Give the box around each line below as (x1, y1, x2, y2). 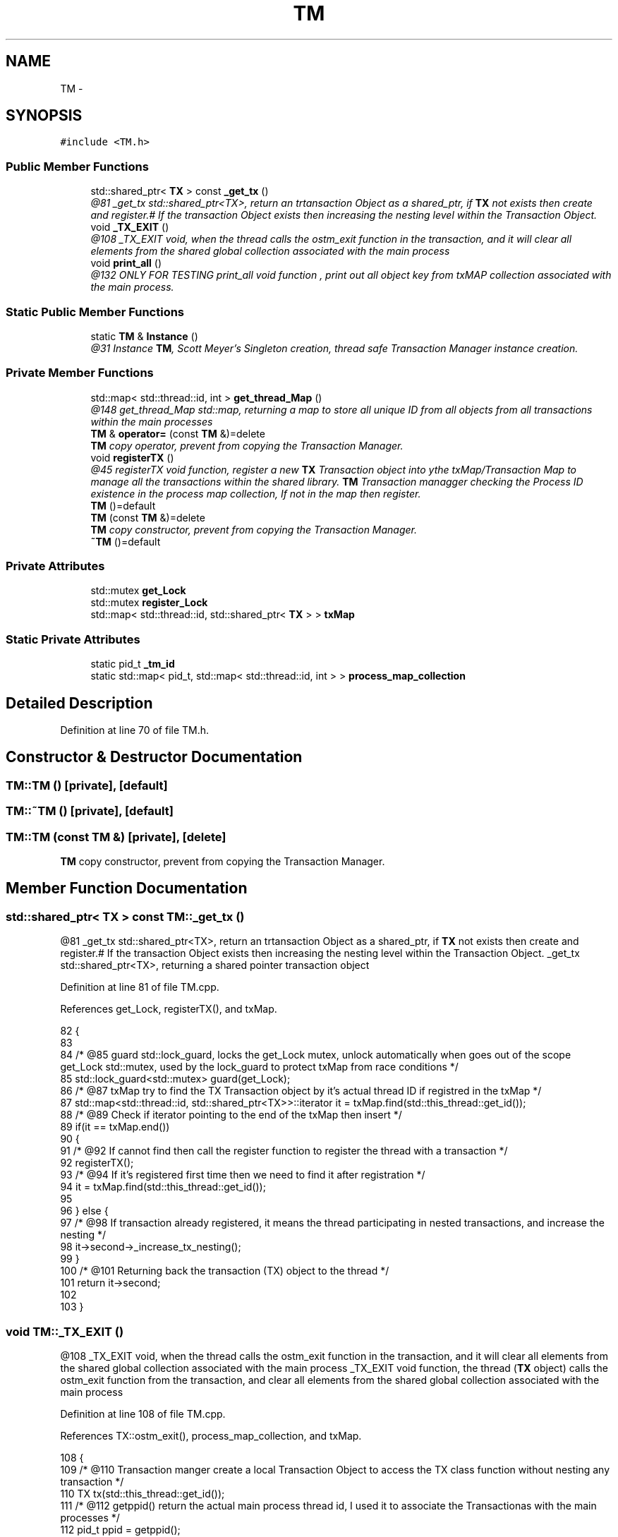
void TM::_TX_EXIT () (6, 1324, 124, 1339)
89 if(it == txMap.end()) (60, 1121, 170, 1133)
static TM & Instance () (90, 330, 198, 342)
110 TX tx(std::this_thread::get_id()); (60, 1487, 225, 1500)
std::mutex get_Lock (90, 584, 186, 597)
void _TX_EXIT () (90, 221, 169, 234)
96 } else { (60, 1205, 109, 1217)
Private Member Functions (6, 366, 154, 380)
